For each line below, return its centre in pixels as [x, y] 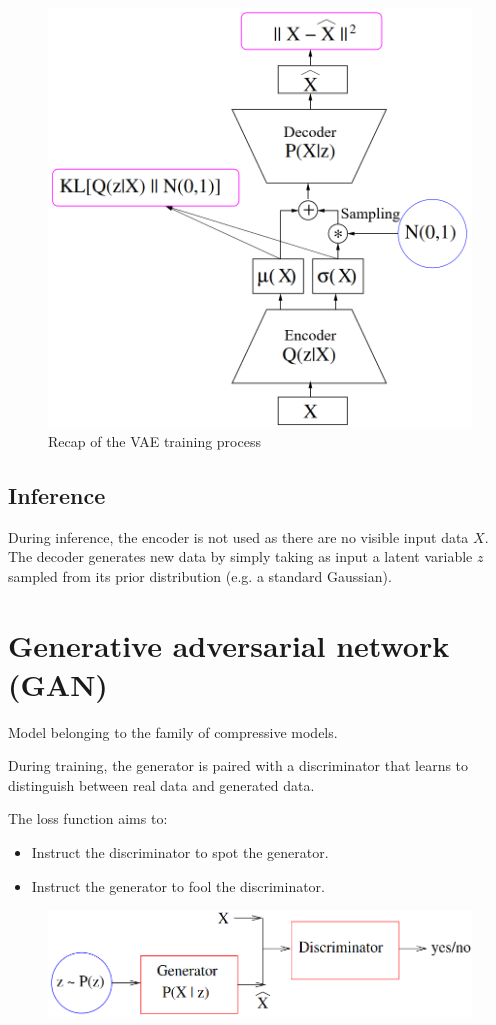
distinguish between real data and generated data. [161, 784]
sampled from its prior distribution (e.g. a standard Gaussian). [200, 575]
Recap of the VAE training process [154, 440]
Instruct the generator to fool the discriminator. [178, 885]
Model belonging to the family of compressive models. [173, 731]
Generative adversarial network [229, 644]
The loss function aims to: [88, 818]
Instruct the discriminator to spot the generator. [180, 852]
